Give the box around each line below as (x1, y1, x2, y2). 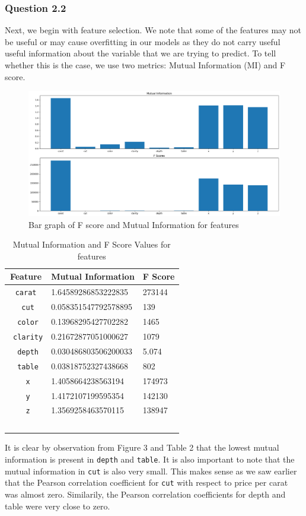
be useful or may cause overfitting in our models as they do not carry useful (5, 35, 280, 48)
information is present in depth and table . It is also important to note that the (5, 453, 295, 465)
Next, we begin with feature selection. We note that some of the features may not (5, 24, 301, 36)
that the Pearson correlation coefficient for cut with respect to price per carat (5, 476, 288, 489)
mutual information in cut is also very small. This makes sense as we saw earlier (5, 464, 297, 477)
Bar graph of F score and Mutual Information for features (28, 218, 239, 230)
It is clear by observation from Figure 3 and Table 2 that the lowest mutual (5, 441, 279, 454)
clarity (13, 333, 43, 341)
